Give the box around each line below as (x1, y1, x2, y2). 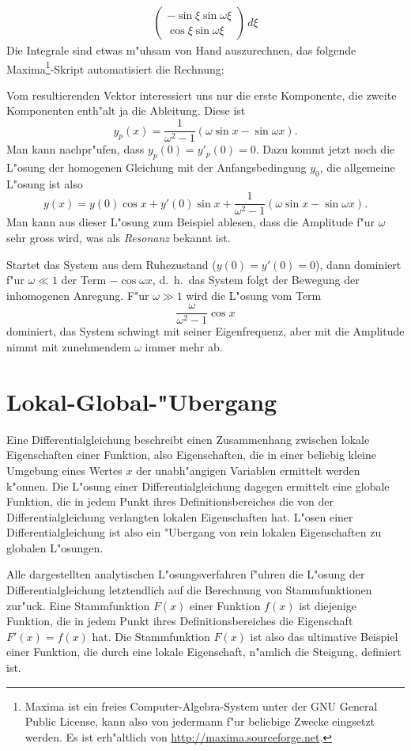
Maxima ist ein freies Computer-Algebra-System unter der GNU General (25, 697, 378, 714)
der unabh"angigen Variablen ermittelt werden (136, 461, 360, 478)
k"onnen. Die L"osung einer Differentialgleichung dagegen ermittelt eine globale (6, 477, 390, 494)
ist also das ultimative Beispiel (250, 628, 398, 644)
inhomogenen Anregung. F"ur (6, 286, 149, 303)
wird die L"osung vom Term (186, 286, 322, 303)
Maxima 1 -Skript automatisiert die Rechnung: (6, 58, 224, 77)
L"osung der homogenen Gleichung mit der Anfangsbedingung (6, 158, 307, 175)
